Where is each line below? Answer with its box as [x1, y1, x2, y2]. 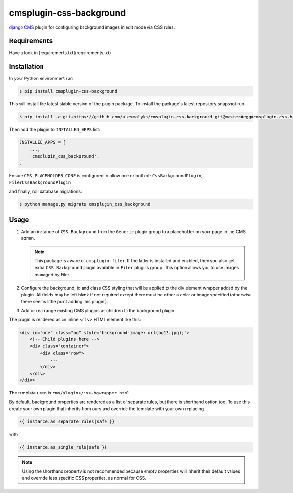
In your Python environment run [9, 76, 73, 81]
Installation [9, 62, 44, 71]
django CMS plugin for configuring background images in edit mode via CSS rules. [9, 24, 175, 30]
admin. [21, 236, 35, 241]
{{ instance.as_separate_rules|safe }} [19, 419, 115, 424]
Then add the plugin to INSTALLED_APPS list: [9, 127, 100, 133]
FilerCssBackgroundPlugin [9, 179, 71, 185]
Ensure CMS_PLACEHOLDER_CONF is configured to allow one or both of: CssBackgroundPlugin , [9, 173, 203, 178]
